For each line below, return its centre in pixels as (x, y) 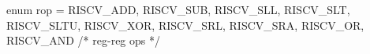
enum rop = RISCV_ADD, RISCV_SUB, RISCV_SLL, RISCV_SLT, (178, 9)
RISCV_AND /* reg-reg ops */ (83, 40)
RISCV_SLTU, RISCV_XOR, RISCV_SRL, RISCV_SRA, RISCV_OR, (185, 25)
